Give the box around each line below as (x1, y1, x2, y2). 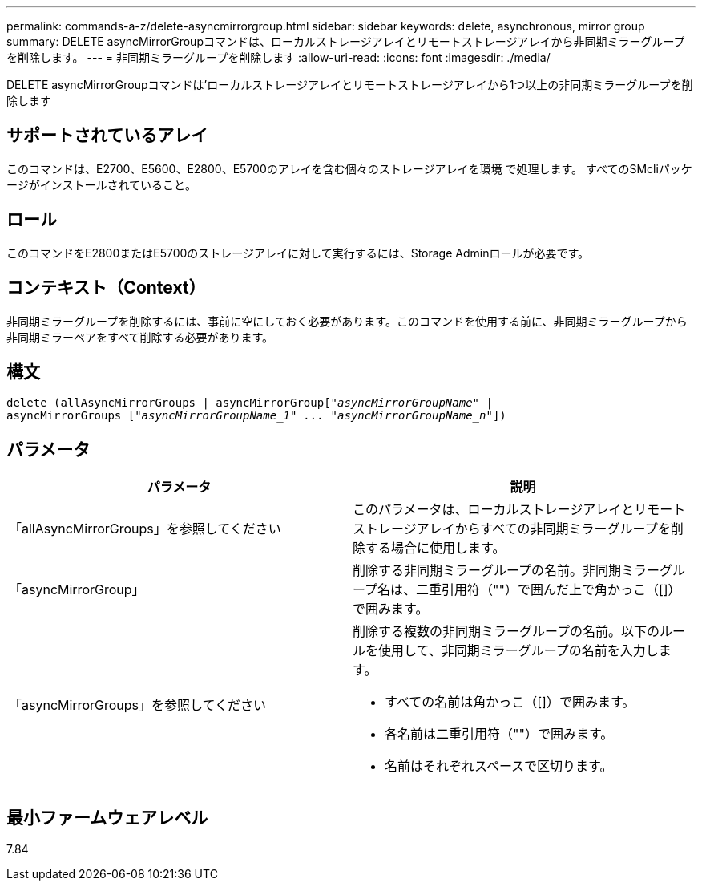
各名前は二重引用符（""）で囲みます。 (385, 726, 614, 743)
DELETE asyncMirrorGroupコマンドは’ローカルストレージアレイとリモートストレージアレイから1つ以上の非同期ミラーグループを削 (6, 78, 693, 91)
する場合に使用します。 (365, 540, 506, 557)
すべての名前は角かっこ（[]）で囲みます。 (385, 694, 635, 711)
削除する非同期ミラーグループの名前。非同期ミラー (353, 562, 660, 579)
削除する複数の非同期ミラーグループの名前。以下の (353, 623, 660, 640)
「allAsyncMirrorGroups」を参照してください (9, 520, 281, 537)
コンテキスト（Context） (6, 277, 206, 298)
